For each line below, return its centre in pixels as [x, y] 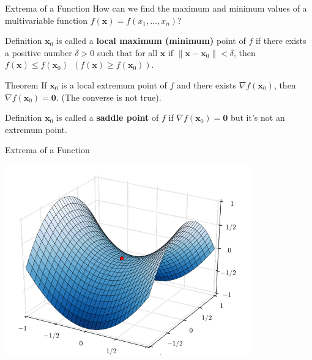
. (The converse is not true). [109, 97]
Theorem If [26, 85]
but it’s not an [258, 117]
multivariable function [46, 20]
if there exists [281, 41]
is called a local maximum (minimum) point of [151, 41]
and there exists [206, 85]
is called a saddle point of [108, 117]
